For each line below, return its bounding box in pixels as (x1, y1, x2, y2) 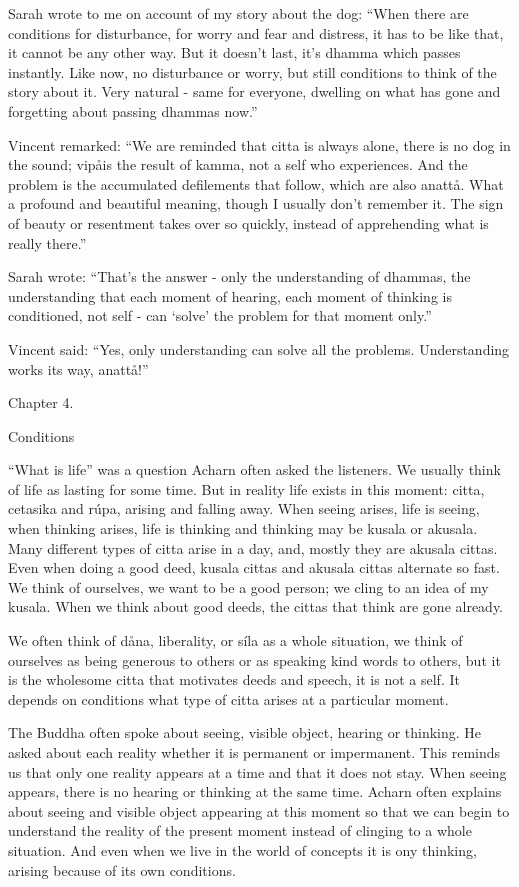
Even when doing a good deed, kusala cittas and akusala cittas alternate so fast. (8, 557, 500, 578)
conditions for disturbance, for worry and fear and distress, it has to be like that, (8, 22, 504, 43)
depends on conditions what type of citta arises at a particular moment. (8, 688, 449, 709)
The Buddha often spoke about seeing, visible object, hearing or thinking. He (8, 722, 482, 743)
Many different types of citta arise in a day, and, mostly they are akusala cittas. (8, 537, 498, 558)
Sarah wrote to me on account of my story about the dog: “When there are (8, 3, 469, 23)
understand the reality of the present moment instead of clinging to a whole (8, 820, 472, 841)
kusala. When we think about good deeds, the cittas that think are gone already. (8, 596, 504, 617)
